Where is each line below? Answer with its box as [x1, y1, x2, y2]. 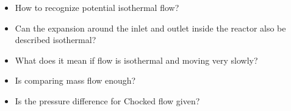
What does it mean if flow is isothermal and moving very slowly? [15, 53, 258, 66]
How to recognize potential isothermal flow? [15, 1, 179, 13]
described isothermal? [15, 33, 96, 46]
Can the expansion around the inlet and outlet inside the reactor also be [15, 21, 286, 34]
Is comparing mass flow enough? [15, 74, 136, 87]
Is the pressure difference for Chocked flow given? [15, 94, 200, 107]
